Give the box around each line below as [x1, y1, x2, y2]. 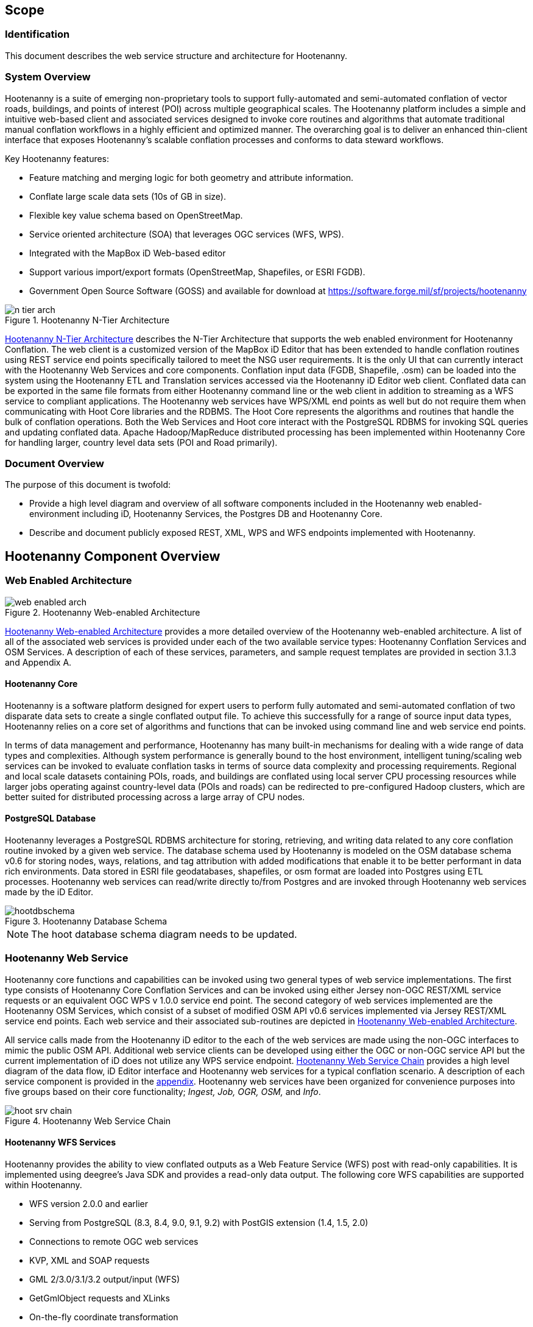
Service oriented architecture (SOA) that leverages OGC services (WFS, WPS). [29, 228, 344, 239]
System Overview [5, 71, 91, 83]
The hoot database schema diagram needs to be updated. [31, 927, 297, 940]
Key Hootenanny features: [5, 153, 110, 164]
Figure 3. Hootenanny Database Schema [5, 915, 168, 926]
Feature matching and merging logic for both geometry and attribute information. [29, 172, 354, 183]
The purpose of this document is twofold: [5, 479, 171, 490]
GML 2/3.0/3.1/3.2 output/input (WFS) [29, 1273, 180, 1284]
